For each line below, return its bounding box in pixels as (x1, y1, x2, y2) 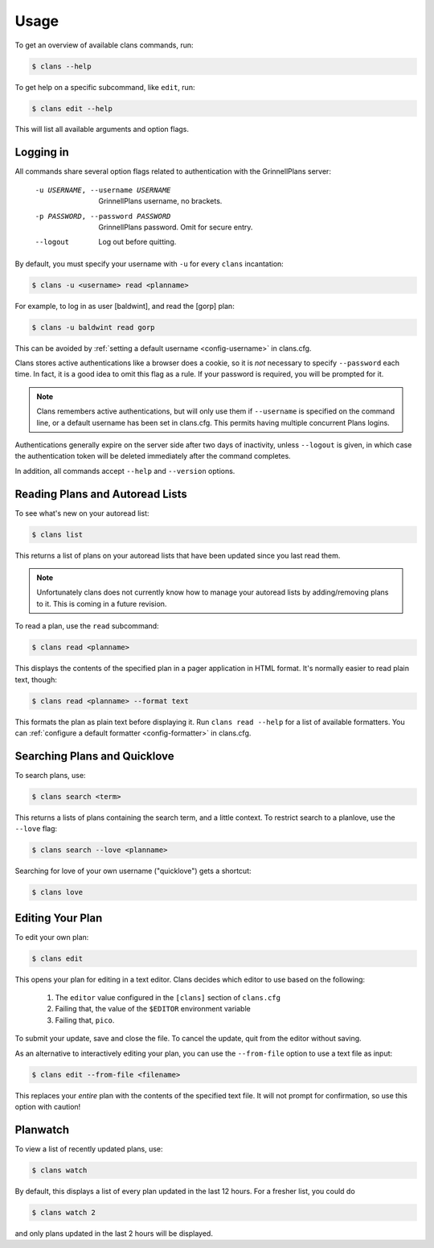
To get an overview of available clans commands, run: (14, 40, 194, 50)
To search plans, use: (14, 770, 86, 780)
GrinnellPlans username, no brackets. (98, 196, 223, 206)
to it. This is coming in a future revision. (36, 599, 167, 608)
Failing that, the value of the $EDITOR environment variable (55, 1004, 251, 1014)
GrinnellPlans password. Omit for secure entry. (98, 222, 253, 232)
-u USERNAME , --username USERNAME (35, 185, 171, 195)
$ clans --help (31, 61, 92, 71)
